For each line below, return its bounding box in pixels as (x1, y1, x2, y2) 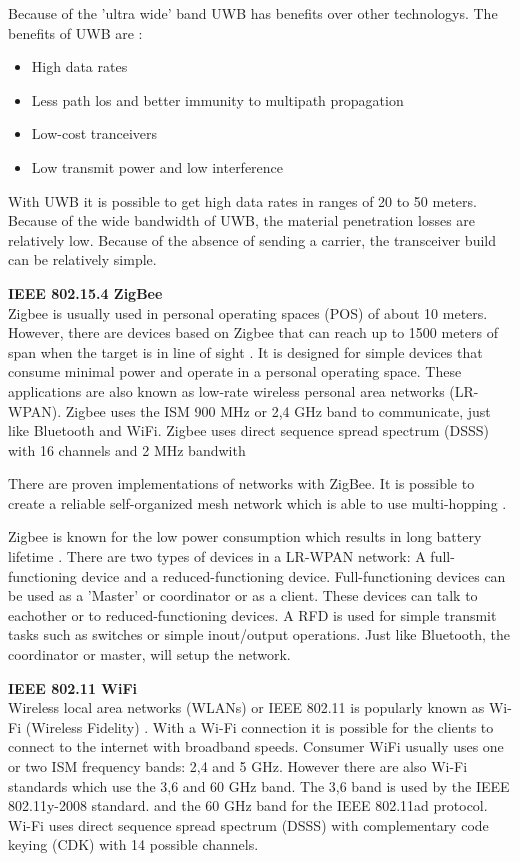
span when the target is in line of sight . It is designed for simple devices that (8, 341, 483, 362)
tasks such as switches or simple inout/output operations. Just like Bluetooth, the (8, 624, 511, 645)
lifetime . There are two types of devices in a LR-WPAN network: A (8, 546, 426, 567)
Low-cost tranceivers (31, 123, 158, 144)
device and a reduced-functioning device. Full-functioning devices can (81, 565, 506, 586)
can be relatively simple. (8, 249, 157, 270)
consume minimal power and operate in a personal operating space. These (8, 361, 462, 382)
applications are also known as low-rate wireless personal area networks (8, 380, 445, 401)
